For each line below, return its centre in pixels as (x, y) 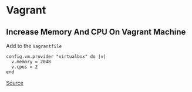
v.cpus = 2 (25, 67)
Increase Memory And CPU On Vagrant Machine (96, 32)
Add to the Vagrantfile (34, 46)
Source (15, 83)
